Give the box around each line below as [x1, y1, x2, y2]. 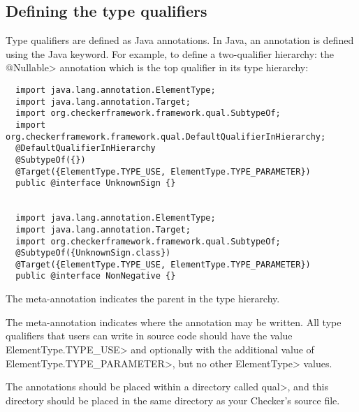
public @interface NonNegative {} [15, 271, 176, 281]
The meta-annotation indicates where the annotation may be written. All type [6, 314, 342, 329]
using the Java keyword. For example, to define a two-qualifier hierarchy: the [6, 46, 335, 61]
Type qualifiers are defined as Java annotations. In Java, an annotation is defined [6, 33, 354, 47]
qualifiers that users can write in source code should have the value [6, 328, 293, 343]
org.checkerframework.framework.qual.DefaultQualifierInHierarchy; [6, 131, 326, 142]
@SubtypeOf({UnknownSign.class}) [15, 248, 171, 258]
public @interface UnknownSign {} [15, 178, 176, 189]
